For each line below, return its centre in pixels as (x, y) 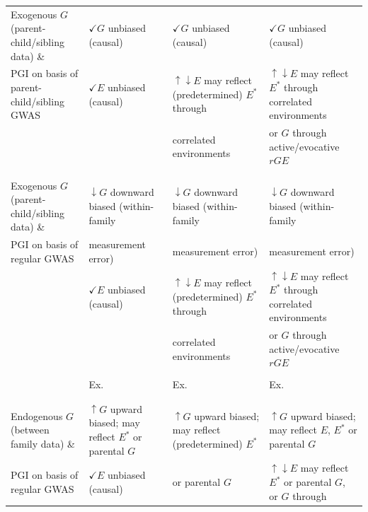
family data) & (43, 443)
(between (30, 430)
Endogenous (37, 415)
